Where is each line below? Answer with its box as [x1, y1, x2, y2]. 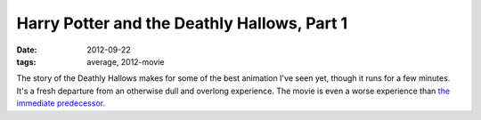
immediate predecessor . [16, 98, 106, 108]
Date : [16, 44, 37, 55]
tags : [16, 56, 37, 67]
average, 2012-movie [86, 56, 165, 67]
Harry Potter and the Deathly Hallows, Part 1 [16, 13, 348, 33]
